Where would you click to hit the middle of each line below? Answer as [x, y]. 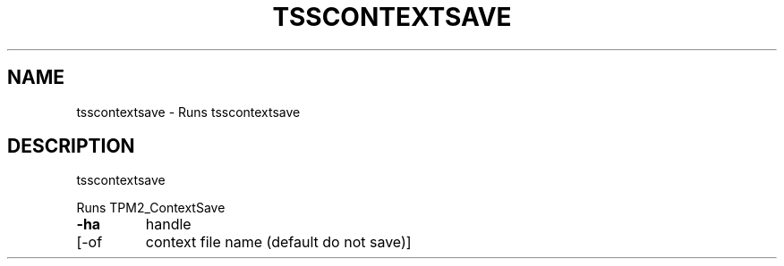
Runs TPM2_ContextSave [151, 208]
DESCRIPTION [71, 146]
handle [168, 224]
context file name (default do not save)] [278, 242]
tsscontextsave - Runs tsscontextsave [188, 112]
